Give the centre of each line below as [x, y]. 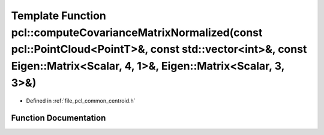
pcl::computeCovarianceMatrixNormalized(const [137, 32]
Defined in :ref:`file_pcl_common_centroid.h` [81, 100]
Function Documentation [58, 118]
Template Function [58, 16]
